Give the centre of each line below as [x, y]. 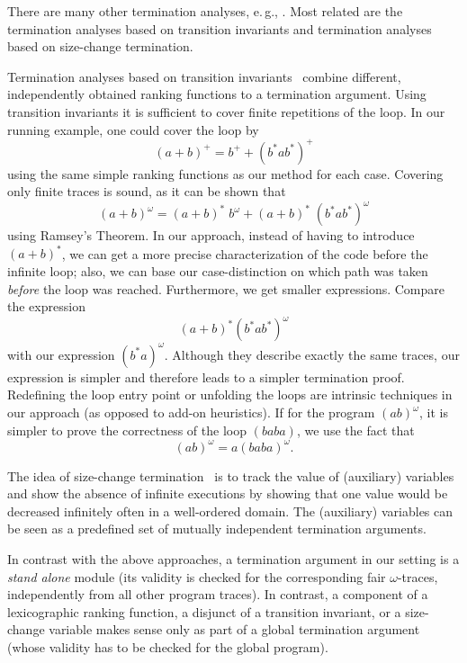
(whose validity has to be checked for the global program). [168, 647]
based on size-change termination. [100, 46]
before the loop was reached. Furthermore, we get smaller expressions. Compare [226, 288]
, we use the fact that [355, 430]
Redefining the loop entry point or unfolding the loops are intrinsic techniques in [230, 394]
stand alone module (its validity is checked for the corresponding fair [197, 576]
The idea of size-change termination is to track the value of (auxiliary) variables [231, 475]
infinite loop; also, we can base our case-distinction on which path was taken [218, 271]
